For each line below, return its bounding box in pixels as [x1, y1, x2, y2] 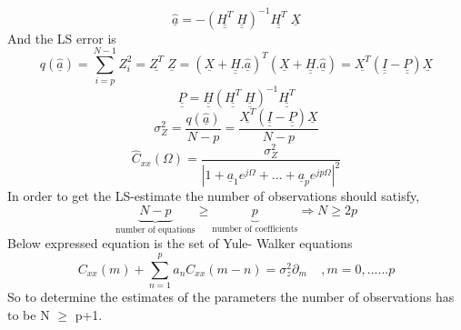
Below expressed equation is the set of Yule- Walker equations [7, 234, 353, 253]
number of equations [115, 225, 195, 235]
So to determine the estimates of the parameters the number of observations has [7, 287, 455, 306]
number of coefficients [212, 224, 298, 234]
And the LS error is [7, 28, 116, 47]
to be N [7, 305, 50, 324]
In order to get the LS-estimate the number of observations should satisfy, [7, 186, 420, 205]
